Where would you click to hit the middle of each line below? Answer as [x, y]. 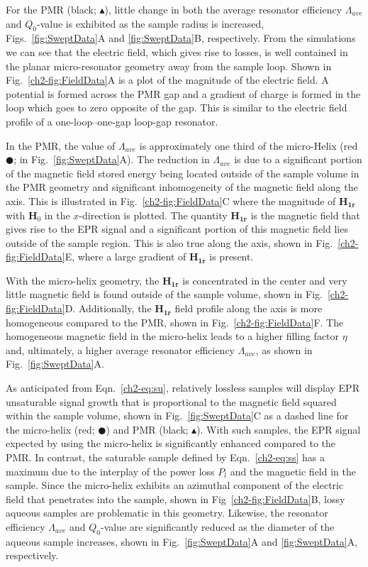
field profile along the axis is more [249, 308]
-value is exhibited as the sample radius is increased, [151, 23]
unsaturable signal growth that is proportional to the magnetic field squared [171, 401]
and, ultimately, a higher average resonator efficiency [121, 349]
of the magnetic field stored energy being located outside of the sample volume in [183, 173]
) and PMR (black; [147, 429]
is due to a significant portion [298, 159]
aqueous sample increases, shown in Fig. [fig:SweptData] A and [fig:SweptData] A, [182, 541]
